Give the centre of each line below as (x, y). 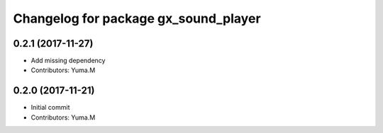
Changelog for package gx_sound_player (137, 18)
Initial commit (50, 108)
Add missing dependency (68, 61)
